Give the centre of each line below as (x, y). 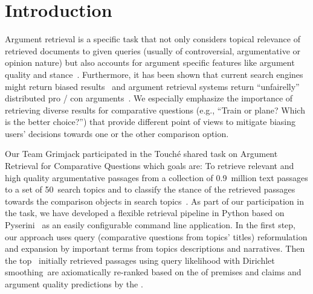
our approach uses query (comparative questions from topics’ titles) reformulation (156, 236)
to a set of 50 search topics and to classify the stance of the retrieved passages (150, 189)
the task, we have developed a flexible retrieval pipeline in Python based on (145, 213)
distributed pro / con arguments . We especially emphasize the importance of (149, 98)
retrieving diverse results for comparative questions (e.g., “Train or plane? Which (155, 110)
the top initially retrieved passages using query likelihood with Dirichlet (140, 260)
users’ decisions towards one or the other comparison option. (117, 133)
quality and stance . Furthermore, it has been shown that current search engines (154, 74)
